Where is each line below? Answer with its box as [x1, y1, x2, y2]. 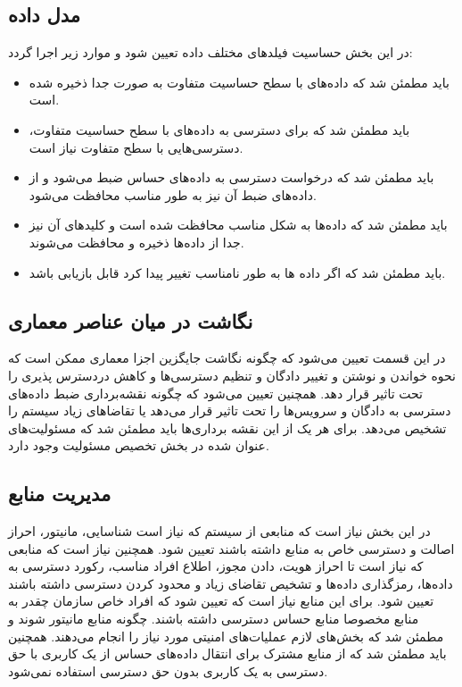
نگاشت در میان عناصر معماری [8, 306, 253, 334]
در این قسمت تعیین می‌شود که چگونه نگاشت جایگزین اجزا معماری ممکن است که [8, 348, 446, 367]
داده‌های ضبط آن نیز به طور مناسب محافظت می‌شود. [29, 185, 317, 204]
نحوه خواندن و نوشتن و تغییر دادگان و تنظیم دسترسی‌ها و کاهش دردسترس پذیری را [8, 365, 456, 384]
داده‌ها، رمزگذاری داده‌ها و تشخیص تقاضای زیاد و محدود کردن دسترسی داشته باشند [8, 574, 453, 592]
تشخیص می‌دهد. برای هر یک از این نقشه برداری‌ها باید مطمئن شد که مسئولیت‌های [8, 418, 447, 437]
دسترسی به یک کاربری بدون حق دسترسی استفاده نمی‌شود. [8, 661, 328, 680]
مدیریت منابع [8, 480, 111, 507]
